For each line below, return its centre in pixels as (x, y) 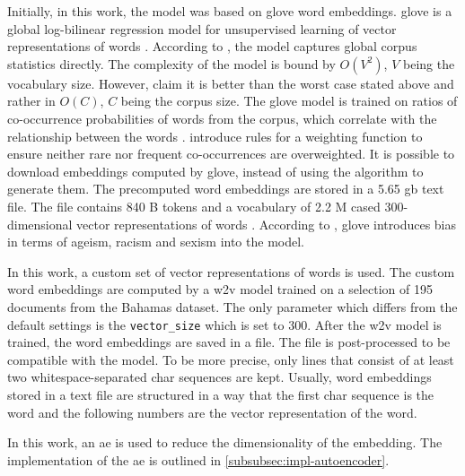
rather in (31, 101)
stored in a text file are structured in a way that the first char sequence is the (221, 394)
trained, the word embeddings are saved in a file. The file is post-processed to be (229, 342)
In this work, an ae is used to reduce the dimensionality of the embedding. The (225, 442)
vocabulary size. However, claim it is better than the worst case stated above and (231, 83)
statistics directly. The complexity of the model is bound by (171, 63)
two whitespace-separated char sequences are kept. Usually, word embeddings (219, 377)
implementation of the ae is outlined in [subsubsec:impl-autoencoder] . (198, 459)
